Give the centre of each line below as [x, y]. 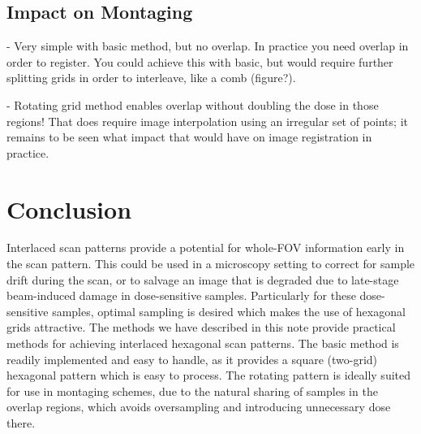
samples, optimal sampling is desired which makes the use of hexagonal [229, 311]
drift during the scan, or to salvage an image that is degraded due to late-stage [203, 279]
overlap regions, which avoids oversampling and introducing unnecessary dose [199, 407]
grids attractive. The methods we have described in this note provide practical [201, 327]
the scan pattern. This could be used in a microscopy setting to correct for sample [211, 264]
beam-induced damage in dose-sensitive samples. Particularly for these [181, 295]
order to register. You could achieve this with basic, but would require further [200, 61]
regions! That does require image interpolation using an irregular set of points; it [207, 121]
